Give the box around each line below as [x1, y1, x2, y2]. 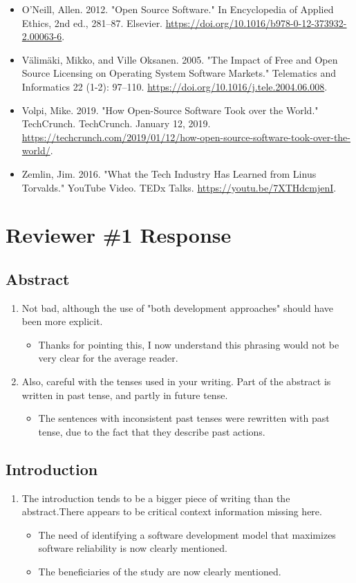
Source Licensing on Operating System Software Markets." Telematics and [21, 66, 337, 80]
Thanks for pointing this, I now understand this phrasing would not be [38, 337, 339, 351]
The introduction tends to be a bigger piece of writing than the [21, 490, 290, 505]
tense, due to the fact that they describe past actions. [38, 424, 265, 438]
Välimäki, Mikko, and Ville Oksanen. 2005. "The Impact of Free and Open [21, 52, 338, 66]
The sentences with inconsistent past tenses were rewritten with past [38, 411, 330, 425]
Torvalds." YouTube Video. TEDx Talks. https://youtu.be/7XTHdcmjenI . [21, 180, 337, 194]
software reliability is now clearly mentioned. [38, 541, 227, 555]
